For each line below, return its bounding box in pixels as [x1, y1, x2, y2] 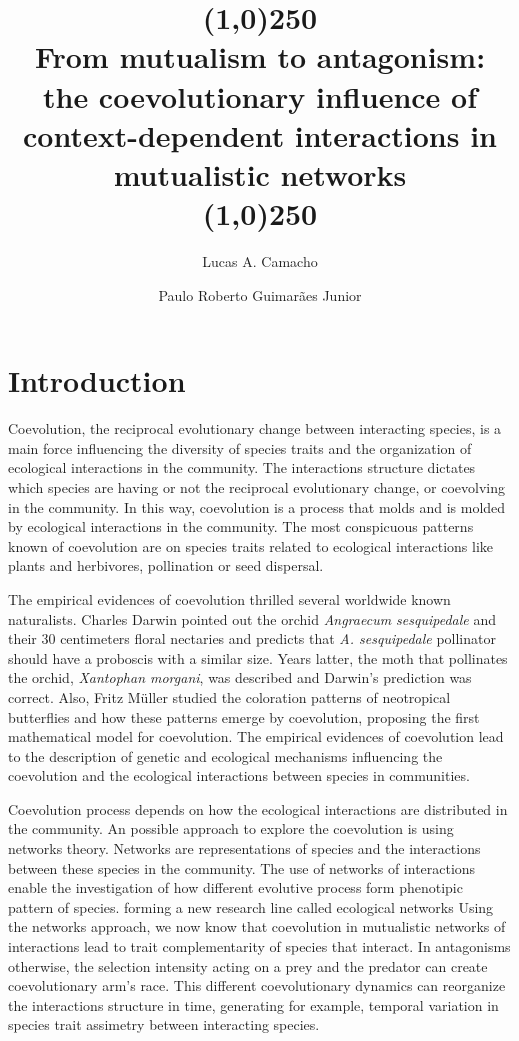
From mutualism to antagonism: [34, 36, 486, 77]
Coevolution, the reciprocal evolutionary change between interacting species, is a [8, 418, 502, 439]
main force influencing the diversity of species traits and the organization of [8, 437, 472, 458]
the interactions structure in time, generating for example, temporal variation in [8, 994, 499, 1015]
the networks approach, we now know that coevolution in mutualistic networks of [8, 916, 506, 937]
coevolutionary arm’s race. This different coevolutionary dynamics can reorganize [8, 975, 506, 996]
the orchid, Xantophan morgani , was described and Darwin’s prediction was [8, 667, 472, 688]
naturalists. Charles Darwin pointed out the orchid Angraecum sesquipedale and [8, 608, 496, 629]
